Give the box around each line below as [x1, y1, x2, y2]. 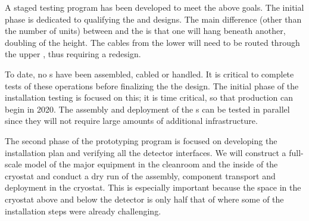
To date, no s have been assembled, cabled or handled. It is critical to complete [5, 67, 294, 80]
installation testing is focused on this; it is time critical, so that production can [5, 91, 294, 104]
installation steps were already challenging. [5, 204, 161, 217]
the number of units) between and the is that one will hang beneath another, [5, 24, 286, 37]
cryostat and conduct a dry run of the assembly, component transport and [5, 169, 276, 182]
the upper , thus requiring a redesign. [5, 48, 141, 60]
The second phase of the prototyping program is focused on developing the [5, 134, 277, 147]
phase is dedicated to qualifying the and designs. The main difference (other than [5, 13, 302, 25]
